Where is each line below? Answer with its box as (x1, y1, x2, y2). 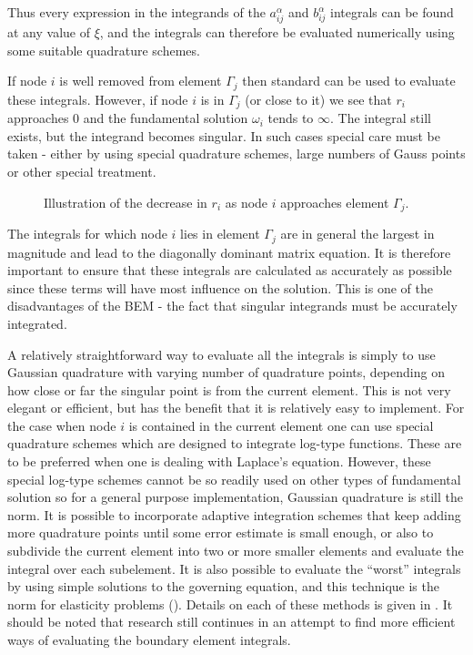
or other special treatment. (7, 162, 156, 181)
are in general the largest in (280, 224, 435, 243)
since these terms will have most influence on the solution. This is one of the (7, 278, 433, 297)
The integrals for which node (7, 224, 167, 243)
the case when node (7, 415, 116, 435)
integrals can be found (330, 3, 454, 21)
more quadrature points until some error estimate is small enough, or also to (7, 523, 434, 542)
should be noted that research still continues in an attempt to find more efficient (7, 612, 456, 631)
